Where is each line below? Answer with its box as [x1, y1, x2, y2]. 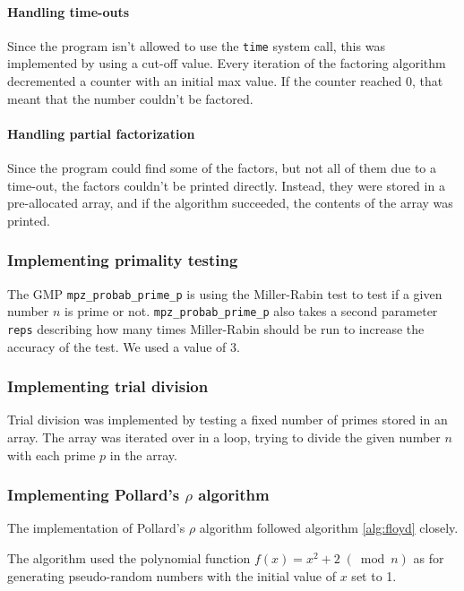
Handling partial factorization [7, 124, 195, 142]
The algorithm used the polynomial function [7, 549, 251, 567]
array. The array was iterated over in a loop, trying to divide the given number [7, 428, 441, 446]
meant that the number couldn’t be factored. [7, 89, 253, 107]
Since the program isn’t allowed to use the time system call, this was [7, 36, 385, 55]
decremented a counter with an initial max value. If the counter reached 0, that [7, 72, 443, 90]
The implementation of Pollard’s [7, 518, 185, 537]
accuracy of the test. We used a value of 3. [7, 337, 240, 355]
